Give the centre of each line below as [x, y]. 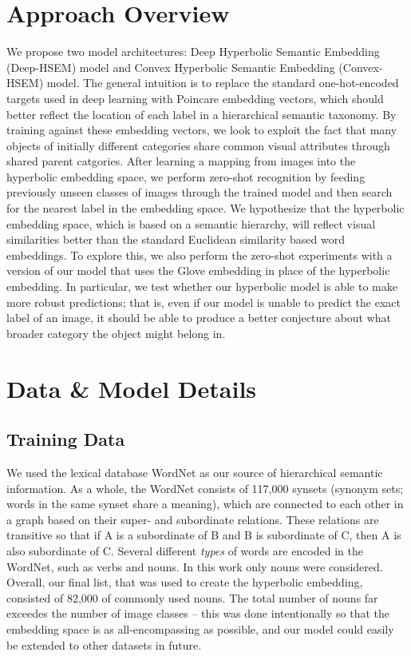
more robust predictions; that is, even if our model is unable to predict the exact [204, 302]
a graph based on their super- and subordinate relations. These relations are [193, 519]
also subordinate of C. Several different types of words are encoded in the [185, 550]
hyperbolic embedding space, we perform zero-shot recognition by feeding [186, 176]
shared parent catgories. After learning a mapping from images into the [181, 161]
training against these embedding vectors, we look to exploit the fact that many [202, 130]
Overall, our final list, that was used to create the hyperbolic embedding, [185, 582]
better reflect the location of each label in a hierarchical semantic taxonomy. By [202, 114]
